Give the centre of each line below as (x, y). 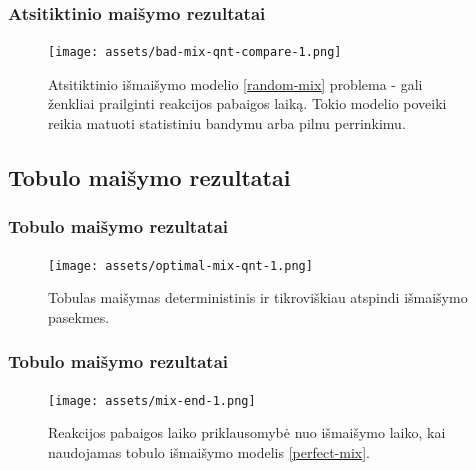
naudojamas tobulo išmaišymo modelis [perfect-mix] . (209, 451)
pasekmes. (79, 316)
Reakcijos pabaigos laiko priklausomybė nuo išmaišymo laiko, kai (247, 432)
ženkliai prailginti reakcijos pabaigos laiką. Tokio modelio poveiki (247, 103)
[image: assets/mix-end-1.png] (152, 400)
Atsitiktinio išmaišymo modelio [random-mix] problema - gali (235, 83)
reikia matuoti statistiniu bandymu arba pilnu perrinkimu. (227, 123)
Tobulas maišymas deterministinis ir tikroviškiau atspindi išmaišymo (258, 297)
